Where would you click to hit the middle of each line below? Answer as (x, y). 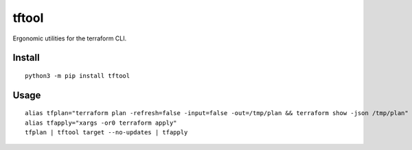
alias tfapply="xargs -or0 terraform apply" (101, 123)
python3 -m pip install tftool (78, 76)
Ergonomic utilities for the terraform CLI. (70, 38)
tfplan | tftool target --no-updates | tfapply (106, 133)
